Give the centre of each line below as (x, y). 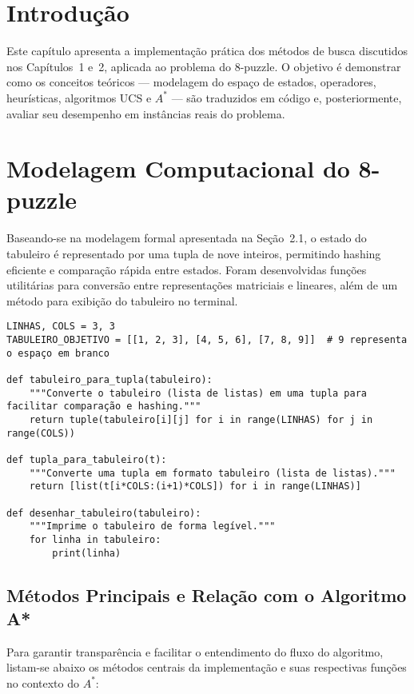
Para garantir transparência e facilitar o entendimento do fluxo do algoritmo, (195, 651)
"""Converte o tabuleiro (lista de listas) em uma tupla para (198, 393)
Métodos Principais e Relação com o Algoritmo (207, 594)
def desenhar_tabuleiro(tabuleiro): (104, 513)
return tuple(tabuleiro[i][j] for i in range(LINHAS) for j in (201, 419)
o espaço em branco (58, 353)
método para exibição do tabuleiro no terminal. (122, 300)
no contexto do (43, 682)
